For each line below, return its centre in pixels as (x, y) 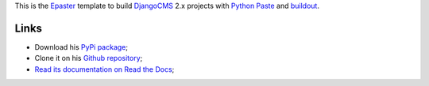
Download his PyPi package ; (81, 47)
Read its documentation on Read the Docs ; (104, 69)
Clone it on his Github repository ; (89, 58)
